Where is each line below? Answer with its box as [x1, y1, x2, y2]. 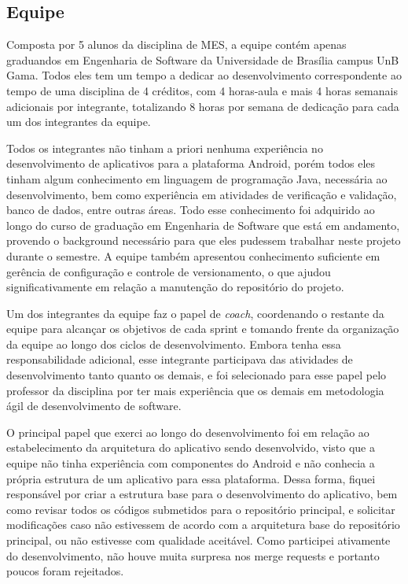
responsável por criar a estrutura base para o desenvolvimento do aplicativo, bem [6, 486, 398, 502]
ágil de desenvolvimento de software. [6, 397, 182, 414]
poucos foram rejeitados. [6, 563, 124, 579]
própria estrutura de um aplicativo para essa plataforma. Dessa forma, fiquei [6, 470, 376, 486]
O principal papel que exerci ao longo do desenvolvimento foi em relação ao [6, 423, 369, 440]
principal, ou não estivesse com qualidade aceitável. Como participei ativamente [6, 532, 391, 549]
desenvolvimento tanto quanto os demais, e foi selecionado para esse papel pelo [6, 367, 387, 383]
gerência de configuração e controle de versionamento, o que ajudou [6, 263, 331, 279]
